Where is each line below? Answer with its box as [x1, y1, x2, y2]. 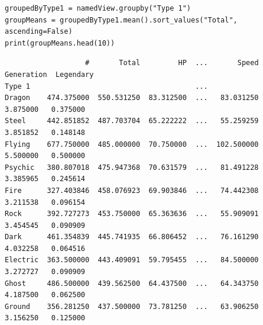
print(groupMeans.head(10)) [5, 38, 115, 47]
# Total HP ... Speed [85, 59, 259, 67]
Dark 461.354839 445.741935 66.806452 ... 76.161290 [5, 233, 259, 242]
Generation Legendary [5, 70, 94, 79]
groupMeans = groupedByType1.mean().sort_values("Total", [5, 15, 238, 24]
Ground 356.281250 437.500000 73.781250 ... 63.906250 [5, 302, 259, 311]
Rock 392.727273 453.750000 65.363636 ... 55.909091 [5, 210, 259, 218]
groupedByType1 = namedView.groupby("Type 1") [5, 4, 191, 12]
